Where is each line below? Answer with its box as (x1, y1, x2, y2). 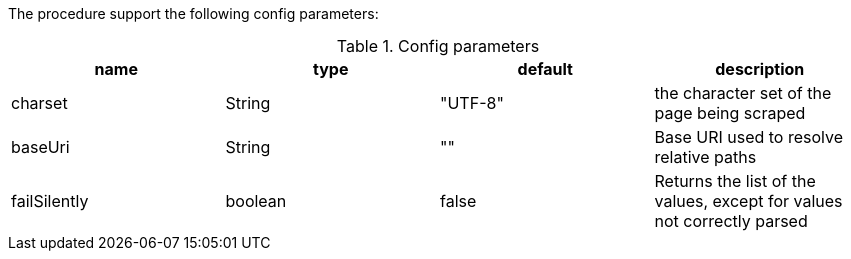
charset (11, 93, 68, 113)
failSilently (11, 191, 89, 211)
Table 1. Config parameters (336, 36, 540, 56)
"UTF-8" (440, 93, 504, 113)
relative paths (654, 147, 757, 167)
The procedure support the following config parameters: (8, 5, 379, 22)
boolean (225, 191, 287, 211)
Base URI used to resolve (654, 127, 844, 147)
